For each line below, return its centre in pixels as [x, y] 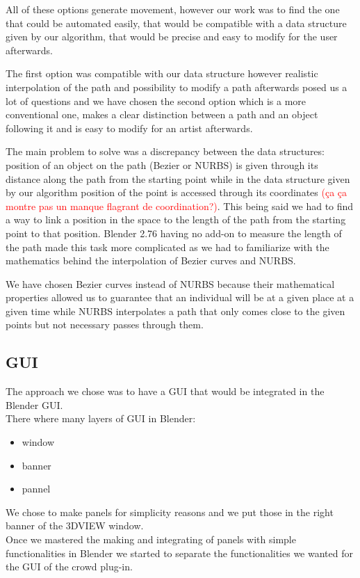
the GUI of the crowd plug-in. [69, 567]
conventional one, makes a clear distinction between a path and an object [162, 114]
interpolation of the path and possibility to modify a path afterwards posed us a [177, 87]
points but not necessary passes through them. [105, 324]
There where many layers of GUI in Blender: [101, 418]
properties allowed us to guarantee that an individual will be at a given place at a [180, 297]
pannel [36, 489]
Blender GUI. [34, 404]
